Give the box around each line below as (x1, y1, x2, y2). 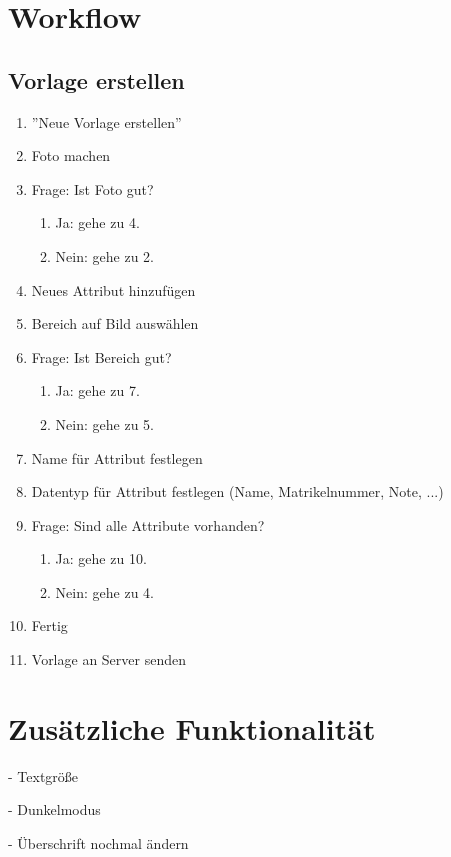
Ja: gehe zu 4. (55, 212, 140, 233)
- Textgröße (8, 765, 79, 786)
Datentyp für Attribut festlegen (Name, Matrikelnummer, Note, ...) (31, 481, 444, 502)
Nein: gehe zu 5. (55, 413, 154, 434)
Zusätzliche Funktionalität (8, 707, 376, 748)
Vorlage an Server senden (31, 649, 186, 670)
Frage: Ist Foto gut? (31, 178, 154, 199)
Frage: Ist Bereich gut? (31, 346, 172, 367)
